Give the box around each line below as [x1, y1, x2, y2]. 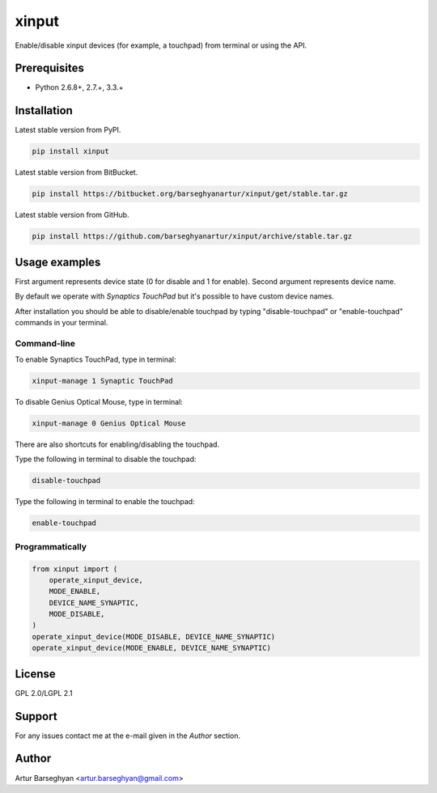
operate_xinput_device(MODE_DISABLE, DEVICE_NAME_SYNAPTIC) [32, 632, 276, 641]
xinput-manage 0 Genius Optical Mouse [32, 419, 186, 428]
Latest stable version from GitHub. [15, 210, 129, 220]
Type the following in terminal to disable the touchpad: [15, 454, 197, 464]
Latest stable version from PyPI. [15, 125, 121, 135]
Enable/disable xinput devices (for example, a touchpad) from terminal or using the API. [15, 40, 308, 50]
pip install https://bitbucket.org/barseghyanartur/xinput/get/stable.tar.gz [32, 189, 348, 198]
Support [15, 709, 57, 723]
